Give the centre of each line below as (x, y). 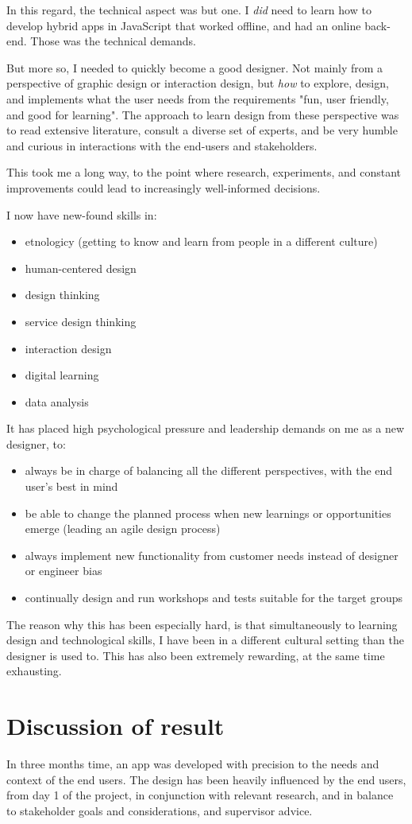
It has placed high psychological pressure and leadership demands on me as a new (206, 428)
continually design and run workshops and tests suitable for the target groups (214, 598)
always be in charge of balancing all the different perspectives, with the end (209, 470)
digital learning (62, 375)
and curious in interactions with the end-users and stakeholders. (162, 145)
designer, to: (36, 443)
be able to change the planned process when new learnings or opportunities (208, 513)
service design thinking (81, 321)
